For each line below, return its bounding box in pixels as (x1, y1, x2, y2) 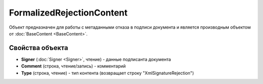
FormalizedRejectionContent (9, 7, 128, 18)
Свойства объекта (9, 44, 68, 52)
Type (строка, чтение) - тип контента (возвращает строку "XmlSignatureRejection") (21, 70, 194, 76)
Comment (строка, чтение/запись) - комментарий (21, 63, 126, 69)
